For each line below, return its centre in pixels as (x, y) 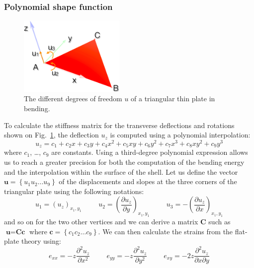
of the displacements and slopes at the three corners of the (148, 181)
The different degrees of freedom (73, 99)
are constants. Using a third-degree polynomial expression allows (150, 152)
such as (219, 222)
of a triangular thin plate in (173, 99)
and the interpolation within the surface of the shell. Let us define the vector (121, 171)
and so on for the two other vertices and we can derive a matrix (101, 222)
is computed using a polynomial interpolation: (180, 135)
